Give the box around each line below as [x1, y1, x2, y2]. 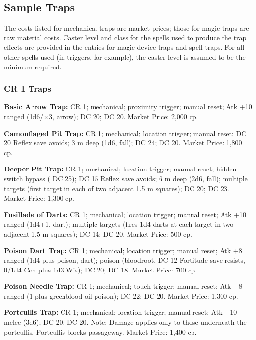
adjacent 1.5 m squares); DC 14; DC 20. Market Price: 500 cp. [4, 228, 192, 238]
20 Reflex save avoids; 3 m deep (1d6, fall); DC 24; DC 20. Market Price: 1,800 [4, 137, 242, 148]
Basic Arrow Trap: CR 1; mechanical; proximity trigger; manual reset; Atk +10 [4, 102, 252, 112]
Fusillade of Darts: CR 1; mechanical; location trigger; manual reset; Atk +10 [4, 209, 247, 219]
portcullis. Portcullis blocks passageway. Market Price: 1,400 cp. [4, 326, 197, 337]
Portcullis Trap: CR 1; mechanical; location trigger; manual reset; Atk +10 [4, 307, 237, 317]
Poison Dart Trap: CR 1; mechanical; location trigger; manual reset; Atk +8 [4, 245, 242, 255]
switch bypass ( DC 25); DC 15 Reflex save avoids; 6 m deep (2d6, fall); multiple [4, 173, 248, 183]
